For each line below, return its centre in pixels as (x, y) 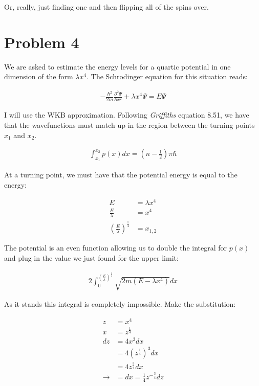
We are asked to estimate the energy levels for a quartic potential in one (117, 66)
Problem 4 (42, 42)
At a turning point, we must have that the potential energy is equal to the (121, 175)
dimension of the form (39, 76)
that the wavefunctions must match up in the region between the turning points (129, 124)
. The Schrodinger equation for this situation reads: (167, 76)
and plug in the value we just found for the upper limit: (91, 258)
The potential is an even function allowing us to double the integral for (116, 248)
